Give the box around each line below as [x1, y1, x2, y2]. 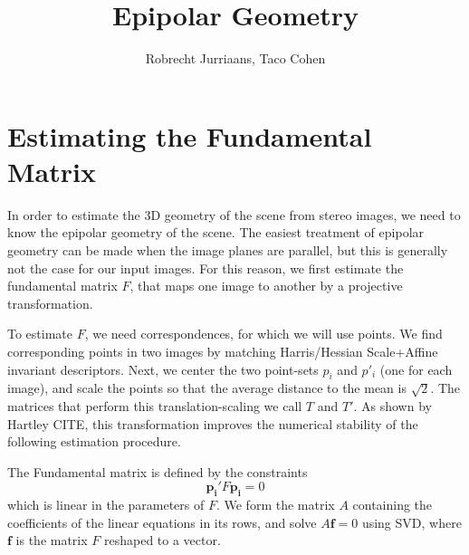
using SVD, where [361, 512, 462, 531]
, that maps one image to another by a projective [129, 276, 403, 295]
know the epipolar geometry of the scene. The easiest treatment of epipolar [7, 223, 425, 242]
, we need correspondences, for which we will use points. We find [84, 324, 443, 343]
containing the [352, 495, 433, 514]
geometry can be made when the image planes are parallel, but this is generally [7, 241, 448, 260]
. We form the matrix [215, 495, 335, 514]
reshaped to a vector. [103, 531, 221, 550]
